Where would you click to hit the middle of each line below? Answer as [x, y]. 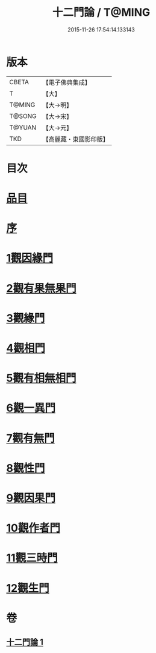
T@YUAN [23, 127]
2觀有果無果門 [41, 288]
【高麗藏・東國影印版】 [76, 139]
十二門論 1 [25, 642]
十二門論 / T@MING [101, 12]
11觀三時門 [32, 558]
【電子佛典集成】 [67, 82]
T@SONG [23, 116]
